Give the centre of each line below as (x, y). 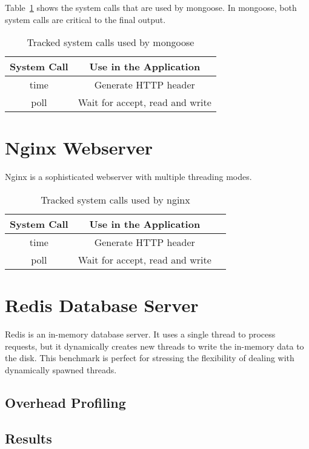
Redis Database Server (102, 305)
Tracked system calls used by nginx (115, 199)
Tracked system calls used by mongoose (111, 42)
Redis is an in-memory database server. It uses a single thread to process (140, 334)
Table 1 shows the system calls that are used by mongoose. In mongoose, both (151, 7)
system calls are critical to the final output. (85, 19)
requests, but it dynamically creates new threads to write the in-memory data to (154, 346)
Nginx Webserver (79, 148)
